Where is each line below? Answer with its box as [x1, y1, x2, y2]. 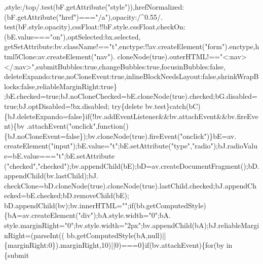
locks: [4, 81, 21, 91]
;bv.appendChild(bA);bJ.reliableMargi [140, 220, 259, 231]
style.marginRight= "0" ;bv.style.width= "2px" [4, 220, 141, 231]
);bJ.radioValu [213, 140, 258, 151]
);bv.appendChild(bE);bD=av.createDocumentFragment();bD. [66, 160, 259, 171]
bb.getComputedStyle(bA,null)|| [66, 230, 166, 240]
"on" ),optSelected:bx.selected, [50, 31, 141, 42]
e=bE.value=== [4, 150, 56, 161]
